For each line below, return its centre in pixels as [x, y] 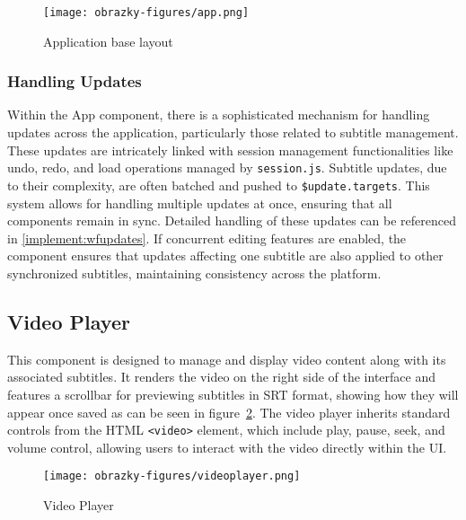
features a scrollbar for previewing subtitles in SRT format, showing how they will [233, 394]
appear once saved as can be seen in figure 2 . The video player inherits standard [229, 412]
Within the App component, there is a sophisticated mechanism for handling [219, 115]
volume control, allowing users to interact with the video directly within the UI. [227, 447]
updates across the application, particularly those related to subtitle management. [233, 132]
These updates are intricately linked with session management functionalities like [230, 150]
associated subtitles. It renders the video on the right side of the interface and [221, 377]
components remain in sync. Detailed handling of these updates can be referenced [232, 220]
